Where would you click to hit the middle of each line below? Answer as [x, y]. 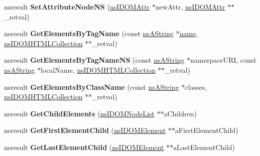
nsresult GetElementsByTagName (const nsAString [89, 33]
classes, [196, 87]
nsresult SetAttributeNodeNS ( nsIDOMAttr [77, 7]
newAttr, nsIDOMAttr [190, 7]
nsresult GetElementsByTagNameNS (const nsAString [94, 60]
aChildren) [180, 113]
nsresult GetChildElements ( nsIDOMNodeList [79, 113]
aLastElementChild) [204, 147]
